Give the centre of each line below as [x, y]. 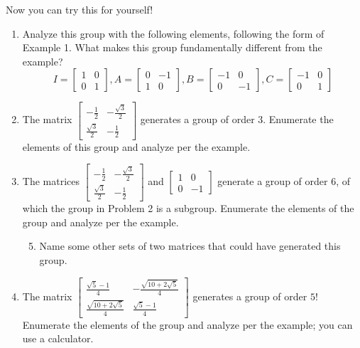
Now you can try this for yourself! [80, 9]
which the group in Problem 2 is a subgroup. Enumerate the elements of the [188, 208]
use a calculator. [58, 338]
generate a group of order [273, 181]
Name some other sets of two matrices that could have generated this [190, 246]
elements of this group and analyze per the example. [136, 146]
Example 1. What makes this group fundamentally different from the [172, 47]
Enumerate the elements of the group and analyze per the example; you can [187, 324]
